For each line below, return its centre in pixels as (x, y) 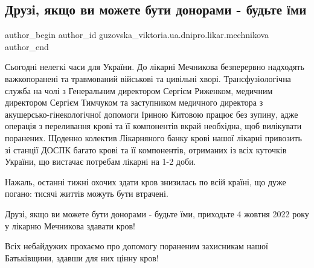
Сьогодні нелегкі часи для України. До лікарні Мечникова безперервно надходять (155, 67)
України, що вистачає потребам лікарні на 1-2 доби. (101, 161)
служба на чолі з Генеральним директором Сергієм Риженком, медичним (139, 90)
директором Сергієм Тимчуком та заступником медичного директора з (134, 102)
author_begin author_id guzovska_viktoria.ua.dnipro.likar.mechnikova (137, 35)
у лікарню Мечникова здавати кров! (70, 225)
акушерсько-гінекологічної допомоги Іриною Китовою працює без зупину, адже (152, 114)
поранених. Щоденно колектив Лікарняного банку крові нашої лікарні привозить (153, 137)
